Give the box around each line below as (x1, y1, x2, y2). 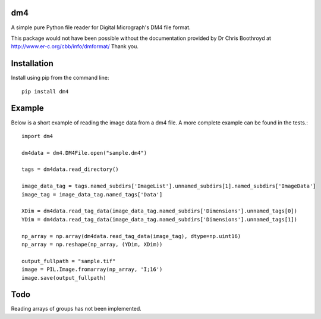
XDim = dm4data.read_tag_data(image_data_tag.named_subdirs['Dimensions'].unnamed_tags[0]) (21, 208, 297, 214)
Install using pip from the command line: (11, 74, 109, 82)
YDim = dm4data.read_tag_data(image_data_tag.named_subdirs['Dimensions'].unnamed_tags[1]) (21, 216, 297, 223)
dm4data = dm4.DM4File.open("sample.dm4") (21, 149, 147, 156)
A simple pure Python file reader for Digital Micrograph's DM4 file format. (11, 24, 191, 31)
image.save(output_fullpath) (21, 274, 106, 281)
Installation (11, 58, 53, 68)
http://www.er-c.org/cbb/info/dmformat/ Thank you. (11, 43, 139, 50)
